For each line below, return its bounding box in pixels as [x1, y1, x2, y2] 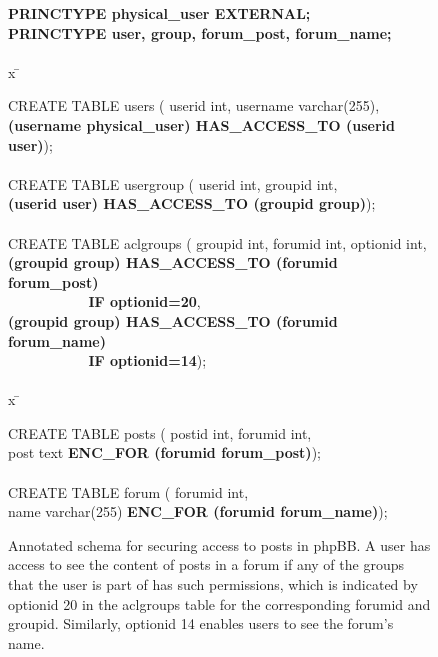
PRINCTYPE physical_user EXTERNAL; [8, 3, 311, 23]
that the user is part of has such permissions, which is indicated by [8, 574, 418, 595]
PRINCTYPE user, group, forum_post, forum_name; [8, 22, 392, 43]
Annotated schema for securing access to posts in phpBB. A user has [8, 534, 431, 555]
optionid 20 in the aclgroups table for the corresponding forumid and [8, 593, 431, 614]
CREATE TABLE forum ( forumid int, [8, 481, 249, 502]
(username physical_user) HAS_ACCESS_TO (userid [8, 114, 395, 135]
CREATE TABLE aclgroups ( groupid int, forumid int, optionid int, [8, 232, 427, 253]
